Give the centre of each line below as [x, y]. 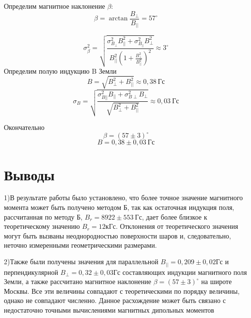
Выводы [29, 174]
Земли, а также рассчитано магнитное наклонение [78, 281]
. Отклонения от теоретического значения [177, 226]
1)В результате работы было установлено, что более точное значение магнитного [124, 198]
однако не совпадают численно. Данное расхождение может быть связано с [115, 300]
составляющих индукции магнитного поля [185, 272]
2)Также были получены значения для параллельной [81, 262]
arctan [118, 19]
